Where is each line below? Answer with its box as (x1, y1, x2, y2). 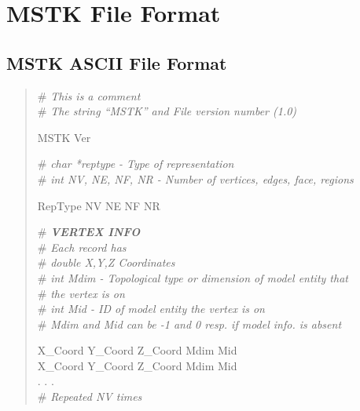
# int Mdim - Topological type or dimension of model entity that (37, 269, 348, 286)
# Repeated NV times (37, 388, 142, 405)
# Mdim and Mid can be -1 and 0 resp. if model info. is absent (37, 315, 342, 332)
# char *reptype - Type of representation (37, 155, 234, 172)
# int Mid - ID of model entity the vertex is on (37, 300, 265, 317)
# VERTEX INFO (37, 224, 141, 240)
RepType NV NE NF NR (37, 197, 160, 213)
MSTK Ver (37, 129, 91, 145)
